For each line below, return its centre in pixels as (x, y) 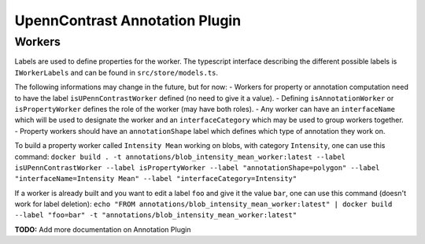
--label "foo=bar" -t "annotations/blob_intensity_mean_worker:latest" (156, 215)
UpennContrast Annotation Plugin (128, 20)
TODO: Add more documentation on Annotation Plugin (103, 229)
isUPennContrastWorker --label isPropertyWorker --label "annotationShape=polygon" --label (197, 168)
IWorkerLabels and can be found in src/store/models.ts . (116, 72)
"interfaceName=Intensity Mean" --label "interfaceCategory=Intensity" (156, 179)
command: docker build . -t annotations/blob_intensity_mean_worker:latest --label (180, 157)
